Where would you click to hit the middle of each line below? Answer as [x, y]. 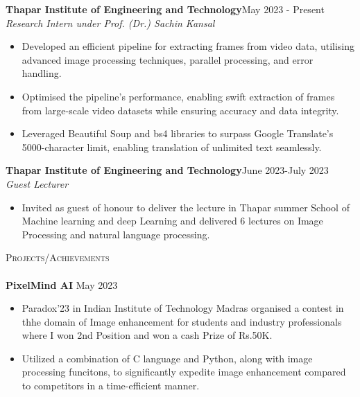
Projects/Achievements [58, 257]
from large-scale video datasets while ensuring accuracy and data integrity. [180, 110]
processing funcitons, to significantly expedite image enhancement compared [184, 372]
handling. [42, 73]
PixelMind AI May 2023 [62, 284]
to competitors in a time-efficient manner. [111, 386]
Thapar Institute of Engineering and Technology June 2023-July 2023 [167, 170]
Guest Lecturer [37, 183]
